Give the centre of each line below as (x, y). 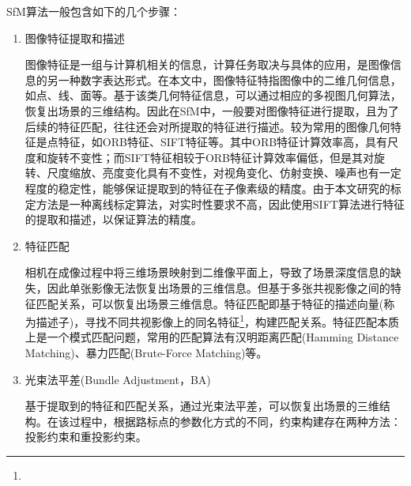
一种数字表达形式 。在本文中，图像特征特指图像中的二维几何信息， (230, 79)
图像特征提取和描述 (75, 38)
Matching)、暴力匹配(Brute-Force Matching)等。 (146, 352)
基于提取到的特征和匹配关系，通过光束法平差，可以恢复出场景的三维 (202, 406)
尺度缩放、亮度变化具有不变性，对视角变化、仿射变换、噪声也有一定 (224, 173)
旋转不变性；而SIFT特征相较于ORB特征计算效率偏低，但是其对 (210, 157)
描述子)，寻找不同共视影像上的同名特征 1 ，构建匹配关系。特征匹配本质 (218, 320)
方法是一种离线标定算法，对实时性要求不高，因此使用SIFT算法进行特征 (220, 203)
